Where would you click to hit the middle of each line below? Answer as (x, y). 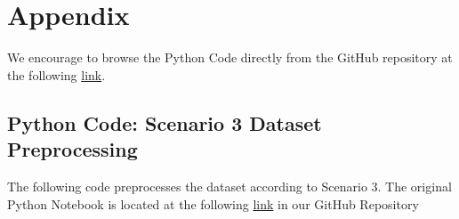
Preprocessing (72, 149)
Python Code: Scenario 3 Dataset (165, 122)
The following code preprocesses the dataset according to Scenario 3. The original (229, 186)
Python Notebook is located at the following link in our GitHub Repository (213, 203)
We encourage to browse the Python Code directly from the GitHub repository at (230, 57)
